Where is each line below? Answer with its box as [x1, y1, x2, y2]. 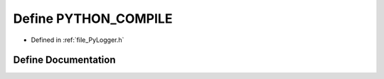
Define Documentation [13, 54, 116, 66]
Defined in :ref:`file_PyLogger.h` [31, 36, 124, 44]
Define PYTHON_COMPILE [13, 11, 173, 26]
